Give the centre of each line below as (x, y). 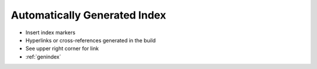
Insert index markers (50, 32)
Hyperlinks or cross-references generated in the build (91, 40)
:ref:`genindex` (43, 57)
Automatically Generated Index (89, 15)
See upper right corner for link (62, 49)
